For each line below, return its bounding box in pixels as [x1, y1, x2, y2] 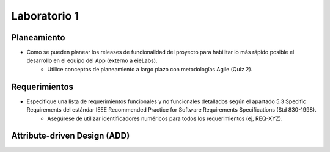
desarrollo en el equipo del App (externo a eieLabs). [26, 57, 158, 64]
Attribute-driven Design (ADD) [11, 131, 130, 141]
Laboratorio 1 [11, 9, 79, 23]
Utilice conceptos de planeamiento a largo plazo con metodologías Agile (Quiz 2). [47, 65, 253, 73]
